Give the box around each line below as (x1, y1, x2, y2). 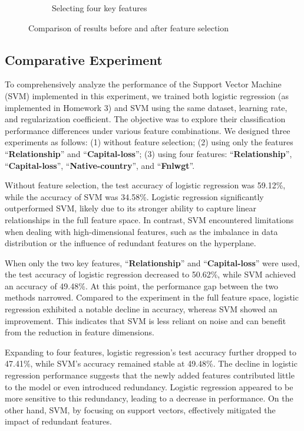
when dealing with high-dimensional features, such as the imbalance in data (5, 225, 278, 237)
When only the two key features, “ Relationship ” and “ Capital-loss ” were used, (5, 256, 300, 269)
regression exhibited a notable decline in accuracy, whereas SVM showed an (5, 303, 277, 315)
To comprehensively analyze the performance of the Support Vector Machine (5, 78, 282, 90)
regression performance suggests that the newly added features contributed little (5, 369, 295, 381)
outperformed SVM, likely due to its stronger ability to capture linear (5, 202, 257, 214)
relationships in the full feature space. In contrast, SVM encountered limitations (5, 213, 294, 226)
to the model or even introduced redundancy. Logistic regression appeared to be (5, 380, 293, 393)
